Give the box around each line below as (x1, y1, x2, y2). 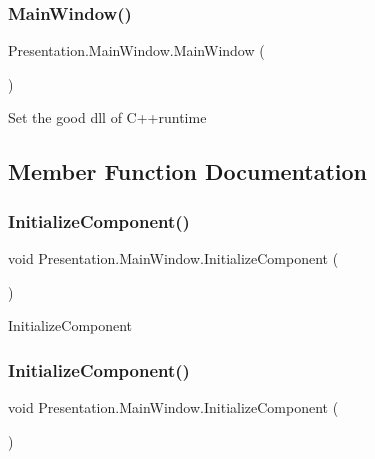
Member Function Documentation (8, 156, 368, 187)
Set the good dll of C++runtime (8, 107, 207, 128)
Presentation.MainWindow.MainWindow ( (8, 40, 265, 61)
